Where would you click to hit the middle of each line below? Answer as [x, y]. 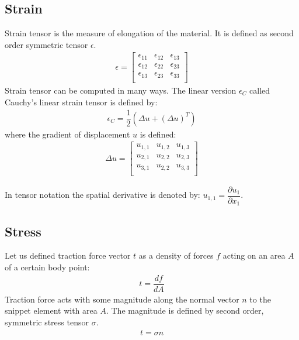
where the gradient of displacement [67, 134]
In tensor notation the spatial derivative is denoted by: [102, 195]
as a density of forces [176, 255]
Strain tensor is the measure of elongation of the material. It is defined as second [149, 33]
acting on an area [254, 255]
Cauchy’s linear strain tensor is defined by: [81, 102]
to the [260, 299]
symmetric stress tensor [47, 322]
